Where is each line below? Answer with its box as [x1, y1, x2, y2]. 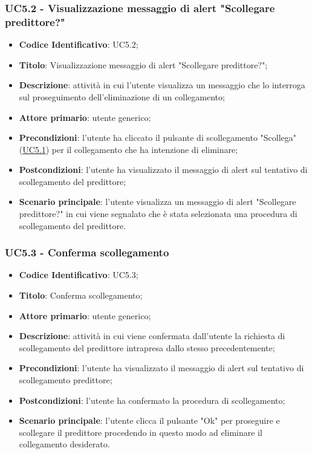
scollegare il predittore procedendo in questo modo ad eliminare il [19, 426, 262, 438]
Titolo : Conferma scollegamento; [19, 289, 143, 302]
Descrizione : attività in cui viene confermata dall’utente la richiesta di [19, 329, 285, 342]
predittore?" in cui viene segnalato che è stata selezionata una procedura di [19, 207, 297, 220]
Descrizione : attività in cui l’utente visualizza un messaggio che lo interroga [19, 79, 305, 91]
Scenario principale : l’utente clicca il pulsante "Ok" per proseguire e [19, 414, 280, 427]
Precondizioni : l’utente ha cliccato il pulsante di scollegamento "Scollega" [19, 131, 297, 144]
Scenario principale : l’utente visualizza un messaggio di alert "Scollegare [19, 195, 296, 208]
